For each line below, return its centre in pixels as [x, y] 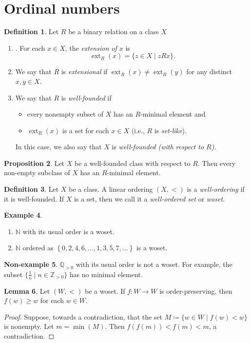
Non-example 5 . [31, 264]
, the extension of [91, 48]
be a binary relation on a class [114, 31]
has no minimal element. [106, 274]
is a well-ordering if [216, 189]
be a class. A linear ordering [111, 189]
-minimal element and [173, 114]
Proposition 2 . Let [34, 163]
